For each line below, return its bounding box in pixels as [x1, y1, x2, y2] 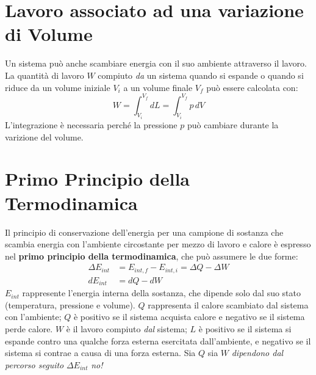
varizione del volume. [5, 130, 84, 143]
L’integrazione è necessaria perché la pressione [5, 118, 178, 131]
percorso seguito [5, 358, 64, 371]
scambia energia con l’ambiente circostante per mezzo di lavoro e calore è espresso [5, 238, 311, 250]
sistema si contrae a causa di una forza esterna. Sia [5, 346, 196, 359]
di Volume [5, 21, 93, 46]
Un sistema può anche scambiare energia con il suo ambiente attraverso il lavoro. [5, 57, 307, 70]
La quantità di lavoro [5, 68, 84, 81]
